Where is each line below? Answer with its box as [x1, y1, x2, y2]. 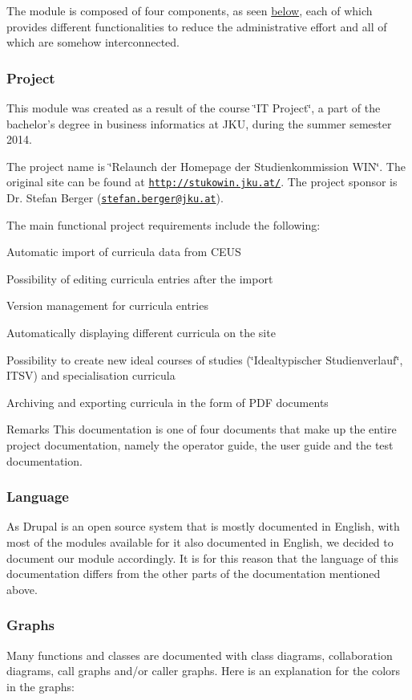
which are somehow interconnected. [6, 34, 180, 51]
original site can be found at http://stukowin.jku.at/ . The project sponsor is [6, 173, 398, 190]
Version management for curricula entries [6, 297, 208, 314]
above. [6, 580, 38, 597]
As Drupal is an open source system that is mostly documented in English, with [6, 518, 400, 535]
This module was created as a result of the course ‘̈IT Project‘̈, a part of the [6, 100, 381, 116]
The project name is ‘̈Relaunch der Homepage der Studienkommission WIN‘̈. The [6, 157, 406, 174]
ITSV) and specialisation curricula [6, 367, 176, 384]
